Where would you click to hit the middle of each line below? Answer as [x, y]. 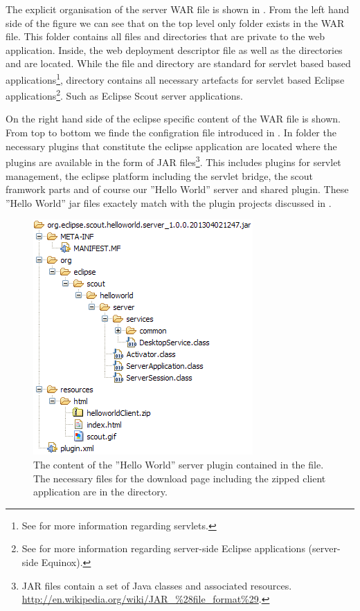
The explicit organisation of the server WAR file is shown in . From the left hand [178, 9]
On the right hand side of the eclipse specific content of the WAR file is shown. [173, 119]
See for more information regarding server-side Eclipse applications [163, 548]
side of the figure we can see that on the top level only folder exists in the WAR [175, 22]
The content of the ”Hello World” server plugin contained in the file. [179, 465]
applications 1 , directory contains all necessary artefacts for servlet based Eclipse [175, 78]
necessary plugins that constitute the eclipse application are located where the [171, 146]
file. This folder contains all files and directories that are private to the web [165, 36]
